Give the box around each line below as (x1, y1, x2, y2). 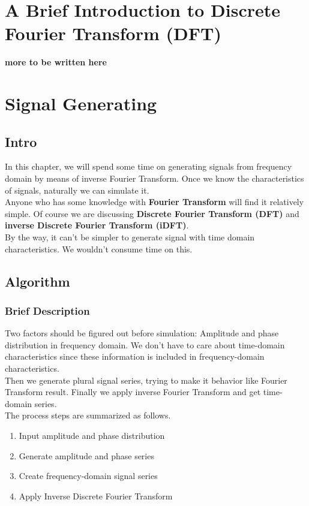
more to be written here (5, 56, 107, 68)
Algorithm (5, 272, 70, 290)
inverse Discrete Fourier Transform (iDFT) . (5, 219, 189, 231)
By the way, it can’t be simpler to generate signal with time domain (5, 231, 255, 243)
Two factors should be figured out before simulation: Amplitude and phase (5, 327, 279, 339)
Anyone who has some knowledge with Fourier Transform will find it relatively (5, 195, 304, 208)
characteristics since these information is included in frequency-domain (5, 350, 265, 363)
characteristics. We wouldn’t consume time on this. (5, 242, 193, 255)
